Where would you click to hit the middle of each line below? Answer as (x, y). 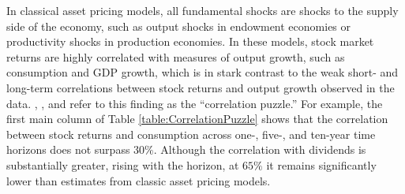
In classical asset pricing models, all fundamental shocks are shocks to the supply (202, 10)
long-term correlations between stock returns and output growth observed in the (201, 87)
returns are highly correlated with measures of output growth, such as (176, 56)
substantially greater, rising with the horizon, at (123, 164)
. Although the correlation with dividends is (260, 149)
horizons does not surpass (68, 149)
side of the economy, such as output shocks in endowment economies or (179, 26)
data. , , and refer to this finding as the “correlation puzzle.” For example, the (195, 103)
